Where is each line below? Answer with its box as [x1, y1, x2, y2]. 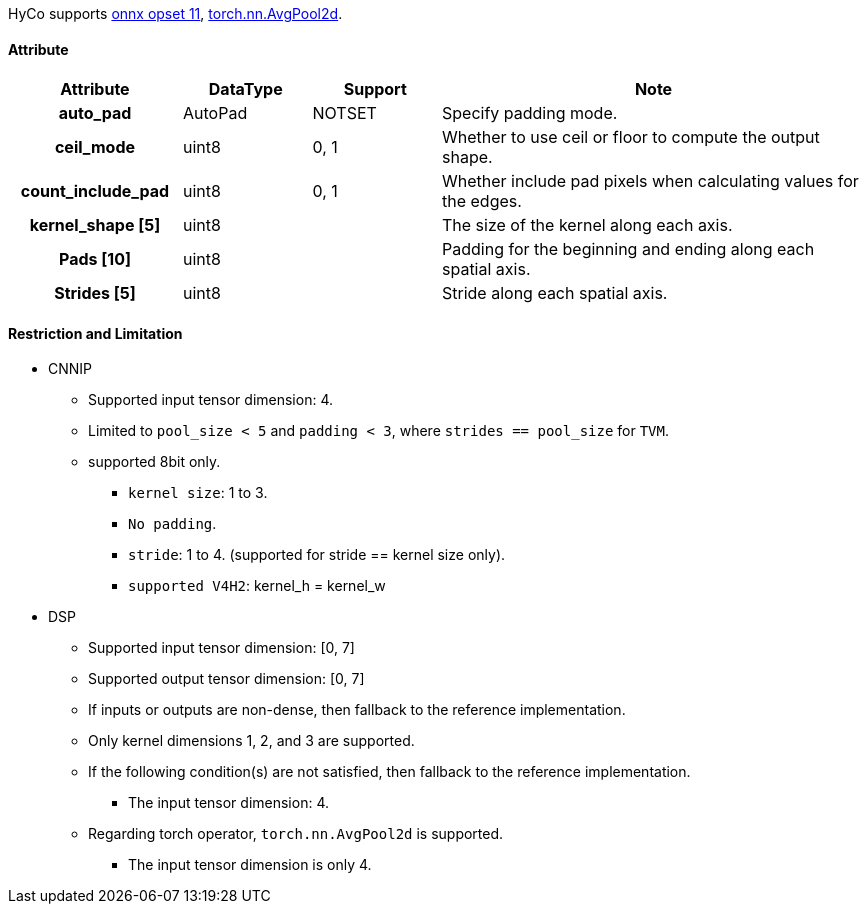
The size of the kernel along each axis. [442, 215, 733, 236]
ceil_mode [54, 137, 136, 158]
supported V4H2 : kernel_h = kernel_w [128, 577, 386, 595]
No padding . [128, 515, 217, 533]
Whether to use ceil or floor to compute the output [442, 127, 820, 148]
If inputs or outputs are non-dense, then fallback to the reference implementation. [88, 701, 626, 719]
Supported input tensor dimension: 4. [88, 391, 333, 409]
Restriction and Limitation [8, 324, 183, 342]
